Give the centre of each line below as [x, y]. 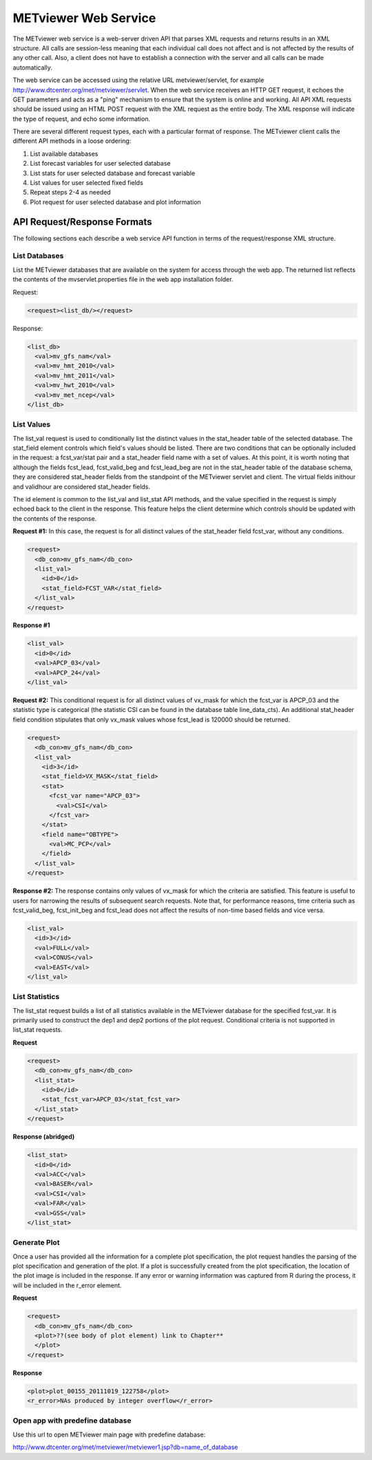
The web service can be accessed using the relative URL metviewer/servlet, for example [138, 80]
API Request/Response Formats [82, 222]
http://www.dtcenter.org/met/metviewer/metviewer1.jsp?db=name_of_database [125, 1447]
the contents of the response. [55, 518]
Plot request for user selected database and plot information [115, 202]
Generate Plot [36, 1243]
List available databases [64, 154]
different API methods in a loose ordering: [72, 141]
